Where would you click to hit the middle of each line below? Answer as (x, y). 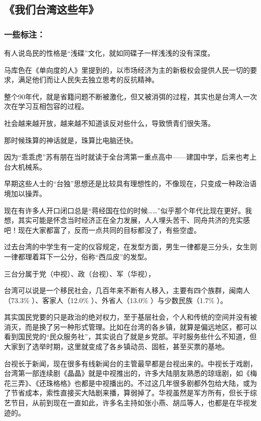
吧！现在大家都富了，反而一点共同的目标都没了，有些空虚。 (102, 230)
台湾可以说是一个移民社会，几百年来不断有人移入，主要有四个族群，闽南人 (127, 290)
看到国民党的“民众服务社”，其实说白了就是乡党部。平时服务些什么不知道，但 (130, 336)
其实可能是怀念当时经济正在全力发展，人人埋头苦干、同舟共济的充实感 (134, 220)
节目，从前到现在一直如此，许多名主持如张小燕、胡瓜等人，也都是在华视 (130, 403)
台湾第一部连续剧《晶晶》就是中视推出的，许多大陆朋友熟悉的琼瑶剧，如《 (127, 373)
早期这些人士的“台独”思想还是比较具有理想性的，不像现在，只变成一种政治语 (130, 183)
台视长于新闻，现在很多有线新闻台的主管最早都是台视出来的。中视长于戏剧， (130, 363)
